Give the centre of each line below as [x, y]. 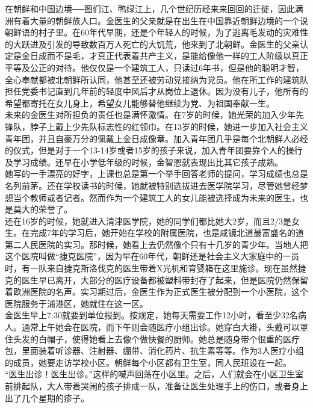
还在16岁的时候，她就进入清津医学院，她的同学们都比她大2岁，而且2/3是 [148, 221]
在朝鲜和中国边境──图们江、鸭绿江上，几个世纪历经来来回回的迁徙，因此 [150, 8]
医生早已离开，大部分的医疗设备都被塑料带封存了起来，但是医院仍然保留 [165, 280]
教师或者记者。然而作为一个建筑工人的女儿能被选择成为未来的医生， [165, 197]
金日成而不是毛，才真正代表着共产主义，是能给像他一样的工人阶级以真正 [165, 56]
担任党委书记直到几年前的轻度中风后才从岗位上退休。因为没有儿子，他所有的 [156, 91]
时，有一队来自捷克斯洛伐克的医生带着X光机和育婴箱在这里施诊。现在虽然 [151, 268]
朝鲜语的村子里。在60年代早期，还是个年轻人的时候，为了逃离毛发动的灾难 [152, 32]
